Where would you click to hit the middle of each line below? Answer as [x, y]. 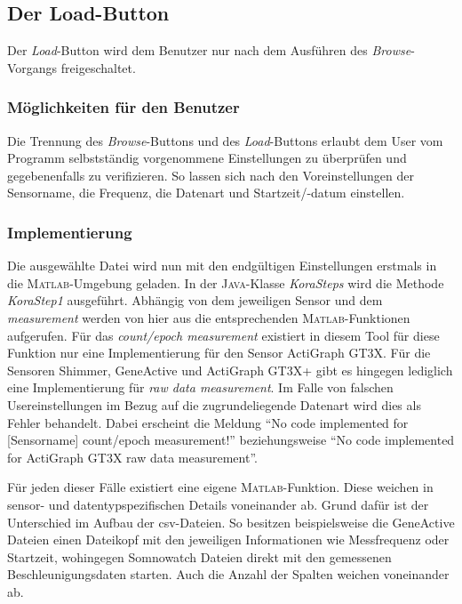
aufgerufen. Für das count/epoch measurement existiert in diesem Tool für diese [223, 335]
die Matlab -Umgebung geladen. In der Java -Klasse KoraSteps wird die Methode [226, 282]
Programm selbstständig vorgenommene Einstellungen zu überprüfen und [207, 158]
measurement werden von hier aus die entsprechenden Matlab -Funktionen [209, 317]
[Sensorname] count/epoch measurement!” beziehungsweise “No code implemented [231, 440]
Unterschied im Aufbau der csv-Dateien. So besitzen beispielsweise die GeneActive [231, 522]
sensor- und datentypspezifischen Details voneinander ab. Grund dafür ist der [218, 504]
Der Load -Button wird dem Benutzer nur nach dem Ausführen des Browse [209, 50]
